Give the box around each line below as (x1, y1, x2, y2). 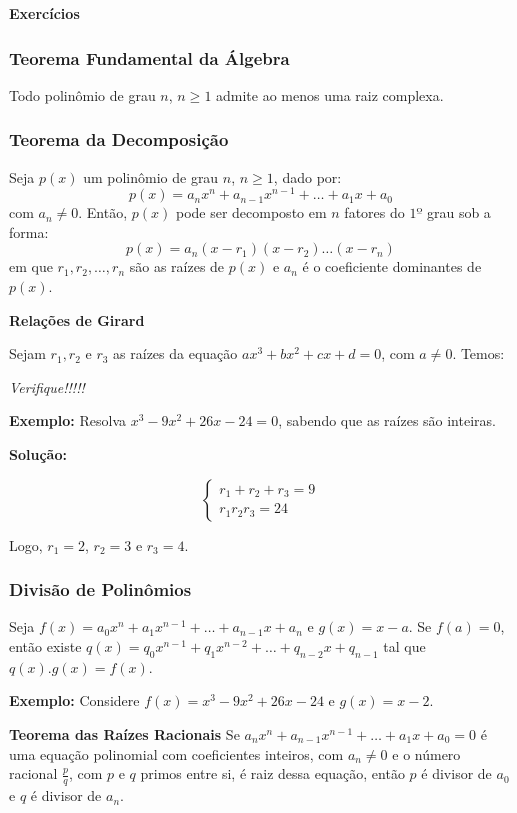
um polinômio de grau (83, 166, 219, 187)
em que (9, 256, 53, 277)
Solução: (9, 444, 67, 465)
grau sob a (426, 202, 491, 223)
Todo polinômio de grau (9, 84, 156, 105)
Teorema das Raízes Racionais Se (9, 724, 240, 745)
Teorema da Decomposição (9, 127, 229, 152)
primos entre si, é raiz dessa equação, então (140, 763, 405, 784)
